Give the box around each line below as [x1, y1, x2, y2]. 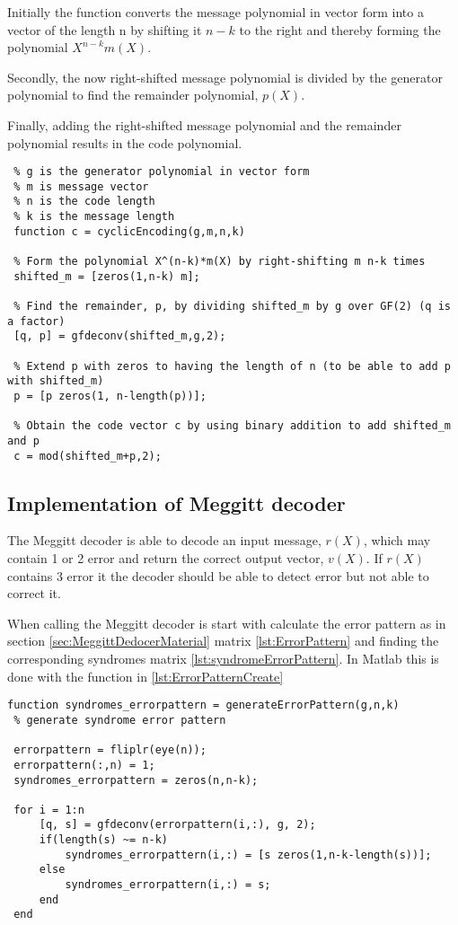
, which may [363, 531, 431, 550]
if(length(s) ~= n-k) [39, 833, 168, 847]
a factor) [7, 314, 66, 328]
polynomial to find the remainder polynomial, [7, 85, 259, 104]
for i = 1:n [13, 803, 84, 816]
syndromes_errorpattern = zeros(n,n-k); [13, 773, 259, 787]
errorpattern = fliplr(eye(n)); [13, 744, 207, 757]
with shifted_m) [7, 374, 104, 388]
